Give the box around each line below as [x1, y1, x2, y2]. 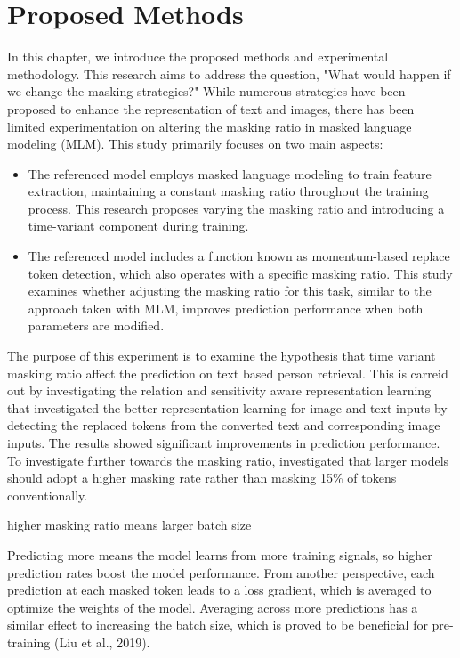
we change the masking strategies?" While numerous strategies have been [7, 82, 406, 101]
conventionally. [7, 485, 88, 504]
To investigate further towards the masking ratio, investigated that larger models [7, 451, 449, 469]
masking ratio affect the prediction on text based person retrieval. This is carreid [7, 363, 448, 382]
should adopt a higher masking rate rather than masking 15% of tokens [7, 468, 397, 487]
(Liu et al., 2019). [53, 632, 150, 651]
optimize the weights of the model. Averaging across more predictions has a [7, 597, 418, 616]
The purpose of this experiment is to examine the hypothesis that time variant [7, 346, 436, 365]
